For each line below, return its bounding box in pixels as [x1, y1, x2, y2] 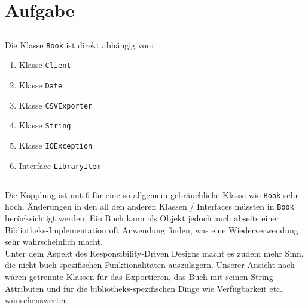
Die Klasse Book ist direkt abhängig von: [5, 38, 154, 51]
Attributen [5, 282, 44, 294]
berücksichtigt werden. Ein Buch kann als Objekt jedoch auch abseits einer [5, 212, 279, 224]
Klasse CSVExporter [19, 98, 93, 111]
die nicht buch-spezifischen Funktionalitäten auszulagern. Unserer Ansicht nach [5, 258, 295, 271]
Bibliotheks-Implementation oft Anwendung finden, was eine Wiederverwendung [5, 223, 298, 236]
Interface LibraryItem [19, 159, 101, 171]
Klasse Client [19, 58, 71, 71]
